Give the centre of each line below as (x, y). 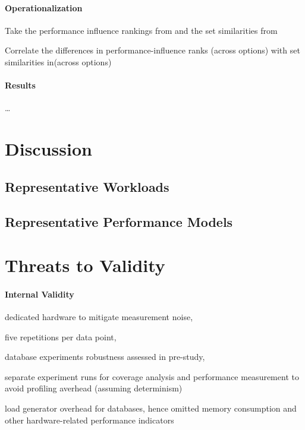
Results (20, 85)
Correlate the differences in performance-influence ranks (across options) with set (152, 50)
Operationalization (44, 7)
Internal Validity (40, 294)
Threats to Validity (85, 265)
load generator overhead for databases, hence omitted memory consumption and (151, 408)
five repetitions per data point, (61, 336)
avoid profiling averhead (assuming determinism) (94, 388)
